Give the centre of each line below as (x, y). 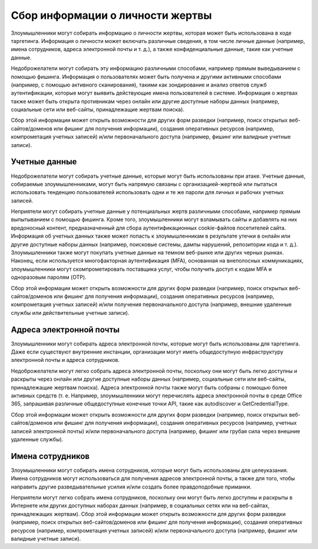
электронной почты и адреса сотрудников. (65, 360)
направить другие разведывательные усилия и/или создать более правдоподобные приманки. (131, 487)
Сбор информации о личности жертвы (111, 15)
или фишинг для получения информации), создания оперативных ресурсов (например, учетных (175, 423)
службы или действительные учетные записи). (70, 312)
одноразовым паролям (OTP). (49, 277)
